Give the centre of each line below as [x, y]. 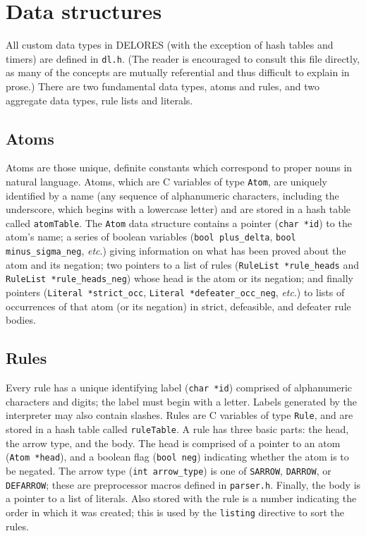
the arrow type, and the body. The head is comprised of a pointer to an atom [173, 443]
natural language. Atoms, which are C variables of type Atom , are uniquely [166, 181]
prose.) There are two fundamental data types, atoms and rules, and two [163, 86]
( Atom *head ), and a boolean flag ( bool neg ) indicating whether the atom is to [177, 457]
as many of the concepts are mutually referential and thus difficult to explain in [178, 72]
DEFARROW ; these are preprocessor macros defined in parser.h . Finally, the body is [183, 484]
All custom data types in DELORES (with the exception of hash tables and [170, 45]
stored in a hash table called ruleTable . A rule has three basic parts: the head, [177, 429]
